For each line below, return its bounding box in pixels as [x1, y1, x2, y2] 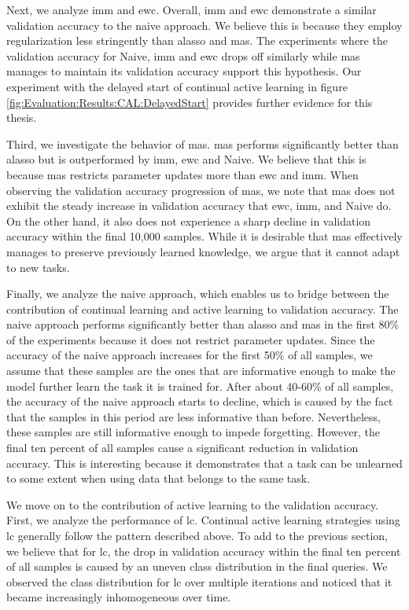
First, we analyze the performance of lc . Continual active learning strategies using [6, 512, 400, 528]
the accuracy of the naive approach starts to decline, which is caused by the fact [6, 393, 393, 410]
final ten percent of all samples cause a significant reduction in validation [6, 439, 359, 456]
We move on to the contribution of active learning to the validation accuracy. [6, 496, 379, 513]
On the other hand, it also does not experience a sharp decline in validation [6, 212, 371, 229]
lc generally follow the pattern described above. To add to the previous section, [6, 527, 388, 543]
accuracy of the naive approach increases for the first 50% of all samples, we [6, 347, 373, 363]
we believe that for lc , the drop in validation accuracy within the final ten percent [6, 542, 401, 559]
